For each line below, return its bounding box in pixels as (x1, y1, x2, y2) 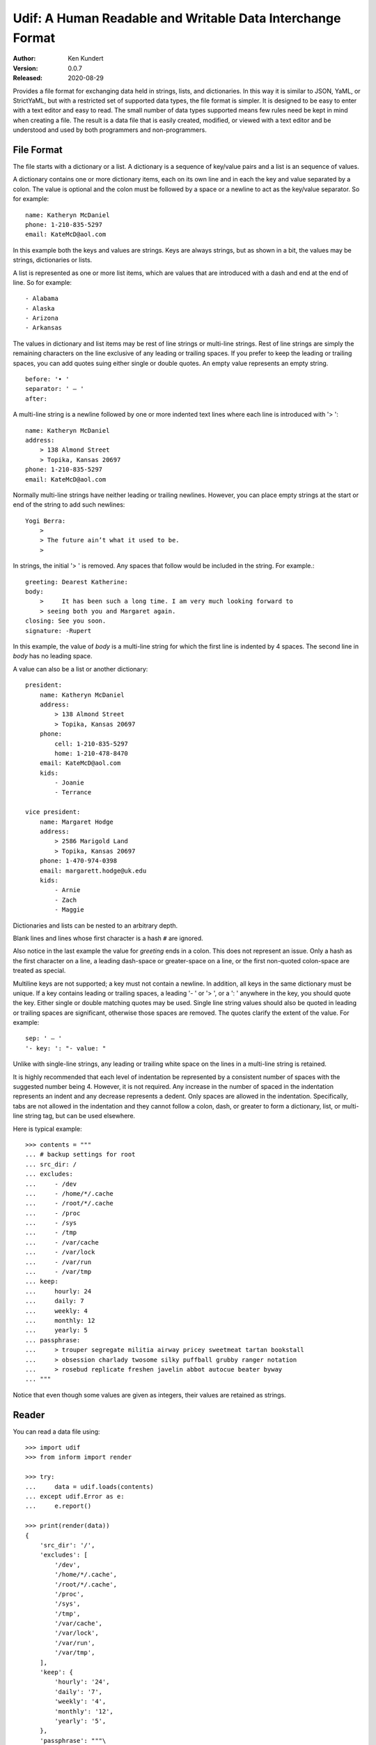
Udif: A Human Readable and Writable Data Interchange (13, 10, 341, 26)
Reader (13, 1409, 45, 1420)
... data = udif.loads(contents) (25, 1483, 155, 1490)
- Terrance (54, 789, 92, 796)
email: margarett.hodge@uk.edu (39, 866, 147, 875)
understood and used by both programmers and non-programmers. (13, 126, 207, 134)
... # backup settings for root (25, 1150, 136, 1159)
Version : (13, 64, 38, 73)
